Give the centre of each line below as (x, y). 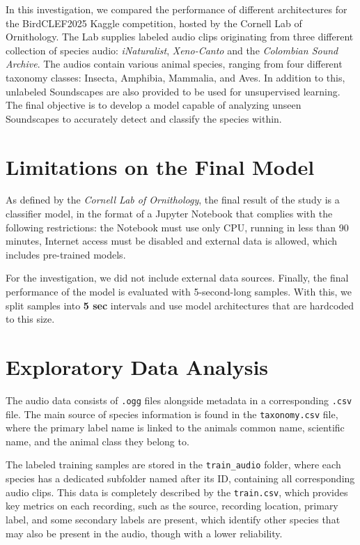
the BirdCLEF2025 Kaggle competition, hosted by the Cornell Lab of (154, 23)
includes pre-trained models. (66, 254)
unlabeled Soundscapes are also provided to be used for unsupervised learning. (173, 91)
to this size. (30, 319)
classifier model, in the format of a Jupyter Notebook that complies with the (169, 214)
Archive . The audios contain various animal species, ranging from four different (174, 64)
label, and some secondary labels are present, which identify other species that (173, 519)
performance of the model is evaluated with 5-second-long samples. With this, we (179, 292)
